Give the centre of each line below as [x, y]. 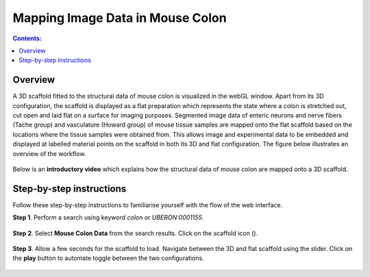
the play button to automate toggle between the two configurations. [109, 258]
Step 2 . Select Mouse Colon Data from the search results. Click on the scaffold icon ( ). [135, 233]
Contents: [27, 38]
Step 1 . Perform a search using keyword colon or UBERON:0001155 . [108, 217]
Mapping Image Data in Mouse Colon [120, 18]
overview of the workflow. [49, 153]
